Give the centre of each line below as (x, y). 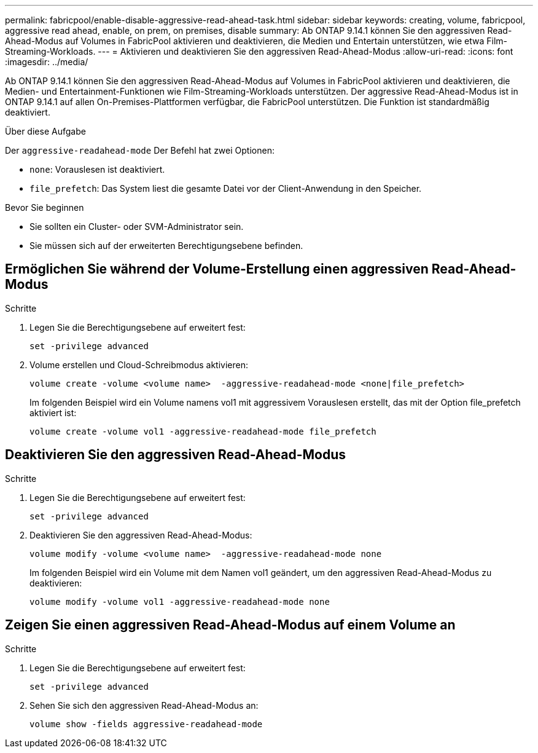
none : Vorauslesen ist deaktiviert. (97, 169)
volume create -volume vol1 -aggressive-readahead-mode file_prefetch (203, 431)
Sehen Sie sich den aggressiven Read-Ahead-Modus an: (144, 705)
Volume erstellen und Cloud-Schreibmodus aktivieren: (139, 365)
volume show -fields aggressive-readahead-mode (146, 724)
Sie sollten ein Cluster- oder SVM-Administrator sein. (137, 227)
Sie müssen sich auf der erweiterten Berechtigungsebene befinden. (166, 246)
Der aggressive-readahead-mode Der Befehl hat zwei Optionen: (140, 150)
